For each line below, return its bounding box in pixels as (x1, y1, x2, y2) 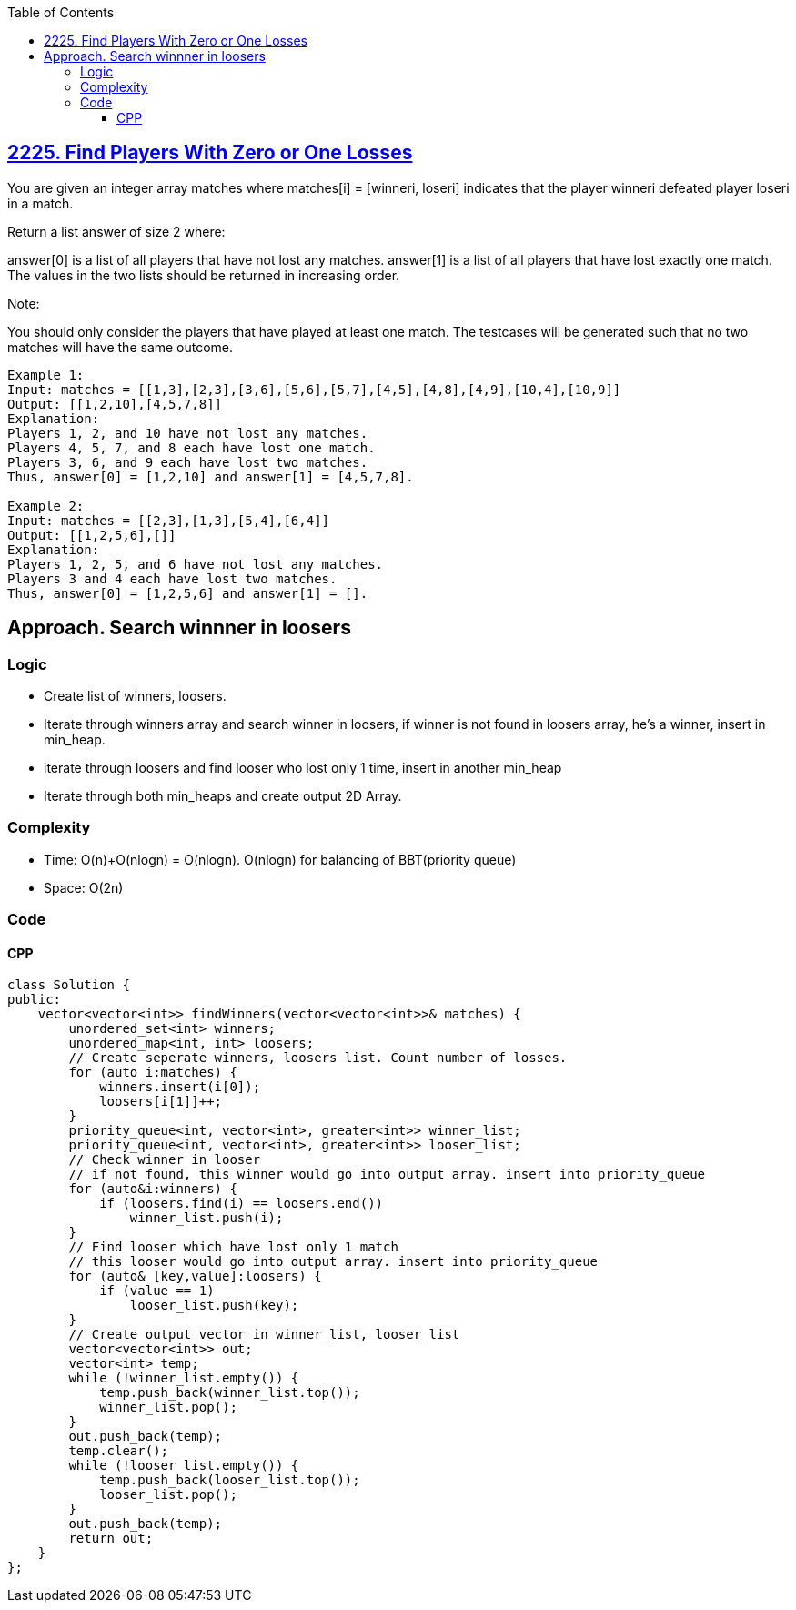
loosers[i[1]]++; (99, 1094, 223, 1109)
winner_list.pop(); (99, 1400, 237, 1415)
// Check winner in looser (68, 1152, 261, 1168)
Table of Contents (7, 5, 115, 20)
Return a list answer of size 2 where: (7, 223, 226, 239)
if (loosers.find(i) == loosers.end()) (99, 1196, 384, 1211)
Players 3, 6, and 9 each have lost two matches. (7, 454, 368, 470)
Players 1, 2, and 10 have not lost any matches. (7, 425, 368, 440)
